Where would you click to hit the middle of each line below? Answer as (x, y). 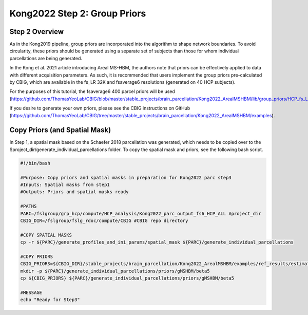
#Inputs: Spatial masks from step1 (65, 185)
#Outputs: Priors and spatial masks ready (74, 192)
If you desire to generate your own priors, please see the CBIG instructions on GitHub (100, 108)
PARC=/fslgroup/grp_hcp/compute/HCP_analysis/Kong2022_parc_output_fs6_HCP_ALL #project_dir (141, 214)
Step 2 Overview (37, 32)
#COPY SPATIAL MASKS (46, 235)
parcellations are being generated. (46, 58)
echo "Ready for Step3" (50, 300)
